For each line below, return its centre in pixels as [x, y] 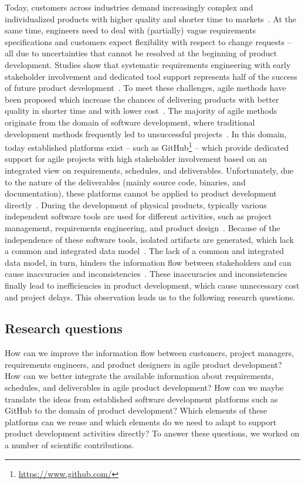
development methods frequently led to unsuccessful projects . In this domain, [146, 133]
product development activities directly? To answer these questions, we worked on [152, 433]
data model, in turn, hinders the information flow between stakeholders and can [148, 262]
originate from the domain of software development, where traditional [130, 122]
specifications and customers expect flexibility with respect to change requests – [148, 41]
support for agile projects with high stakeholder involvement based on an [136, 159]
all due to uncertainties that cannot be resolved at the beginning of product [141, 53]
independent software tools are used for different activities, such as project [138, 216]
